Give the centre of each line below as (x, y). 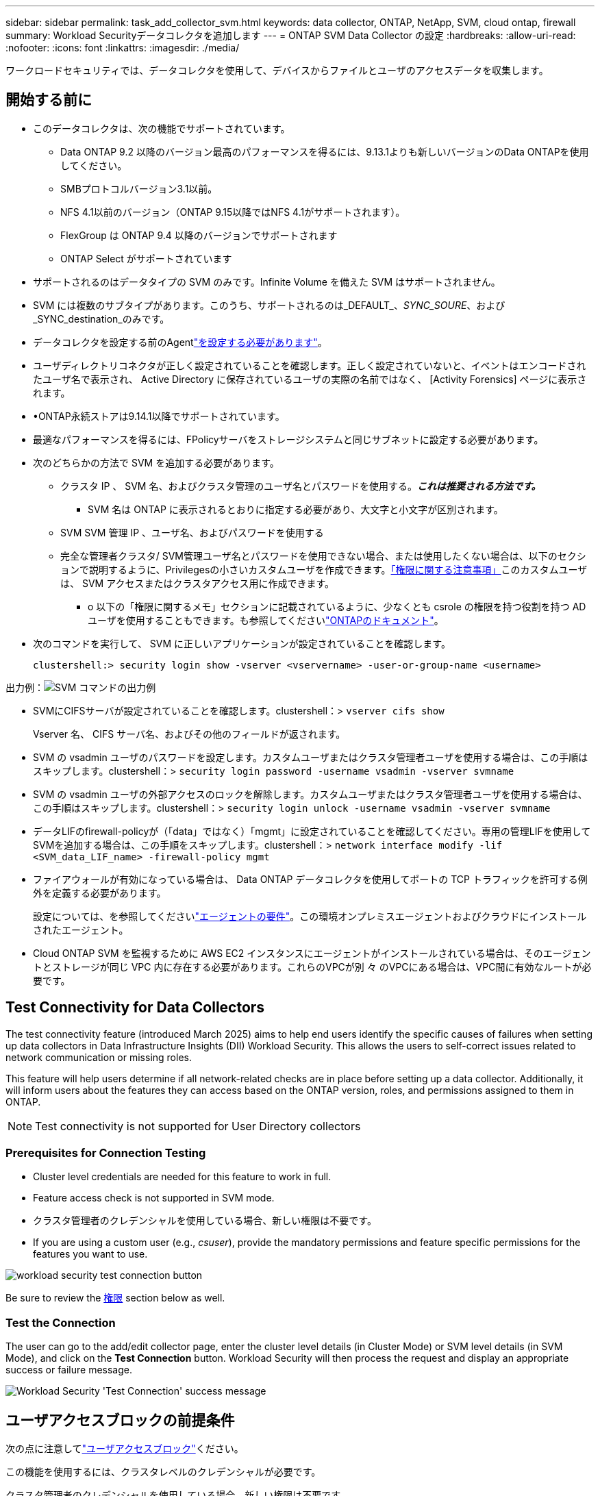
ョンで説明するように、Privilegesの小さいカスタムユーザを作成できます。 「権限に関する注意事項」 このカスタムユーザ (324, 569)
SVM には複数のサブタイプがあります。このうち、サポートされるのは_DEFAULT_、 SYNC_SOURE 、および (269, 305)
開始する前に (49, 100)
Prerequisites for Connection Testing (106, 1153)
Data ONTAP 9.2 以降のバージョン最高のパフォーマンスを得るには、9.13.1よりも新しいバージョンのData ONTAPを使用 (325, 151)
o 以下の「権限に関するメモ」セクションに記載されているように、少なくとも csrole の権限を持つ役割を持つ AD (337, 606)
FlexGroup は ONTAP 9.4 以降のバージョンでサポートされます (199, 235)
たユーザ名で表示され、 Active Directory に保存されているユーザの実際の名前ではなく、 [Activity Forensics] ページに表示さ (310, 379)
